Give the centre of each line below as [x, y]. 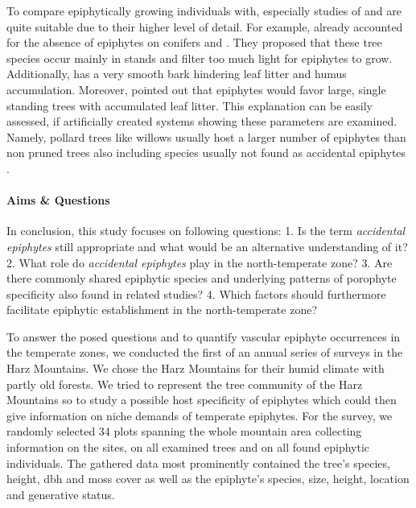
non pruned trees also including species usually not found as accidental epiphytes [206, 153]
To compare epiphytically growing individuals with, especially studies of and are [204, 10]
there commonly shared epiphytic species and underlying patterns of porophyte [202, 278]
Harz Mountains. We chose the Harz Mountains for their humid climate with [196, 368]
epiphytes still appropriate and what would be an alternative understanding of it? [207, 246]
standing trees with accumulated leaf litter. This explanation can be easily [189, 105]
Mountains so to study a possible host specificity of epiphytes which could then [202, 400]
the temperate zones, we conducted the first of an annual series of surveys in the [205, 352]
